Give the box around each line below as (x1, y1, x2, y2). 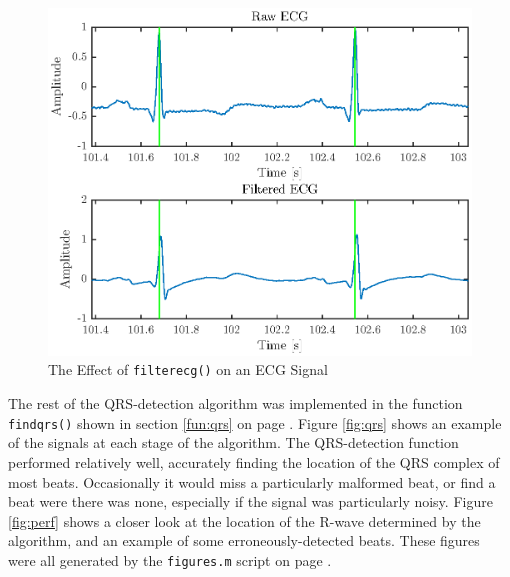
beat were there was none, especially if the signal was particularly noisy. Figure (8, 491, 493, 512)
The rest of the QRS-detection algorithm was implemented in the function (8, 393, 463, 414)
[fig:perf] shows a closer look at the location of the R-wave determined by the (8, 510, 481, 531)
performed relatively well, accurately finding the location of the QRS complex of (8, 451, 500, 472)
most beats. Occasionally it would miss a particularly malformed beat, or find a (8, 471, 496, 492)
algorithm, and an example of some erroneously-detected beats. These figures (8, 530, 480, 551)
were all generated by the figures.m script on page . (8, 549, 332, 570)
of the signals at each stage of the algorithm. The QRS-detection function (8, 432, 459, 453)
